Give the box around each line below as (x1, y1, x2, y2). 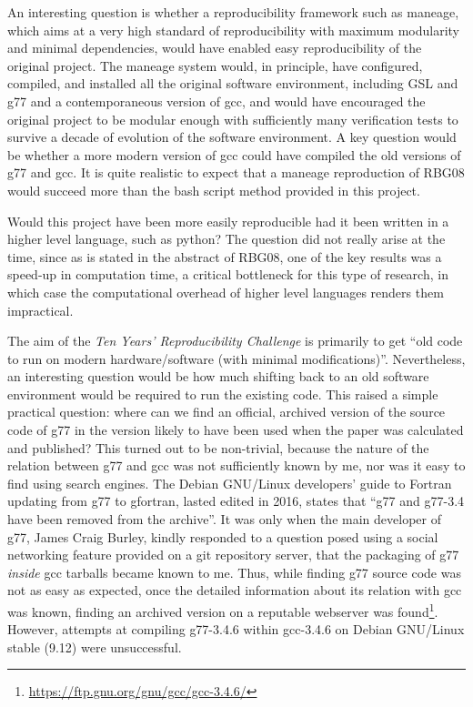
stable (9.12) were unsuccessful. (7, 637, 182, 656)
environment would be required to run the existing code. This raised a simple (7, 384, 438, 403)
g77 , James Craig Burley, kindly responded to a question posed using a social (7, 527, 438, 546)
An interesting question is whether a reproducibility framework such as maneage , (7, 3, 459, 21)
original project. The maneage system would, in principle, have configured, (7, 56, 423, 75)
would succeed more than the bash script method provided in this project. (7, 180, 420, 199)
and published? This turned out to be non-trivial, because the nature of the (7, 438, 429, 457)
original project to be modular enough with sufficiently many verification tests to (7, 109, 458, 128)
